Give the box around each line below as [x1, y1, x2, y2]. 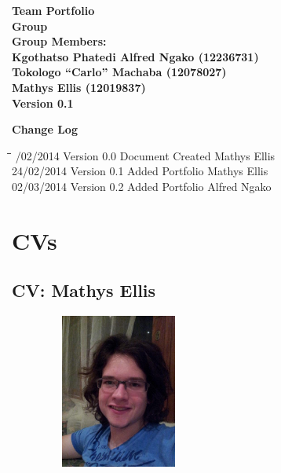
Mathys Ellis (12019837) [12, 79, 146, 95]
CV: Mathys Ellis [12, 278, 156, 302]
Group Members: [12, 33, 107, 49]
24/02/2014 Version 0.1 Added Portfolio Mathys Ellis [12, 163, 268, 179]
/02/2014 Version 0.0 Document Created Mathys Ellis [15, 147, 276, 163]
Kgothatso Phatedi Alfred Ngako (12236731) [12, 48, 259, 64]
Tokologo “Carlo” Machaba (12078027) [12, 64, 227, 80]
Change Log [12, 121, 78, 137]
